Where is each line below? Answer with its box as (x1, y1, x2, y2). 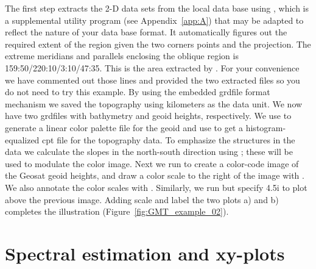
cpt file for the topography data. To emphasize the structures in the (42, 133, 295, 146)
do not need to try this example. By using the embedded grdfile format (5, 85, 270, 98)
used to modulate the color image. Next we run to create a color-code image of (5, 157, 299, 170)
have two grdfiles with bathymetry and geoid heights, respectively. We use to (5, 109, 292, 122)
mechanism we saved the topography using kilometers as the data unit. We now (5, 97, 303, 110)
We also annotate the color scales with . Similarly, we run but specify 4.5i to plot (5, 181, 307, 193)
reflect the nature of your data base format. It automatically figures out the (5, 26, 287, 38)
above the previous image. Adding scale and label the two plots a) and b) (5, 193, 279, 206)
